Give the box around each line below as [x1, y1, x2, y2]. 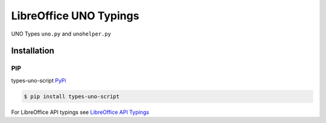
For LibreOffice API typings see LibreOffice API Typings [11, 109, 149, 116]
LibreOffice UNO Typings [11, 9, 139, 22]
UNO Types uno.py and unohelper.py [11, 30, 112, 37]
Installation [11, 46, 54, 56]
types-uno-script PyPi [11, 77, 66, 84]
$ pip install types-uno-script [24, 93, 120, 99]
